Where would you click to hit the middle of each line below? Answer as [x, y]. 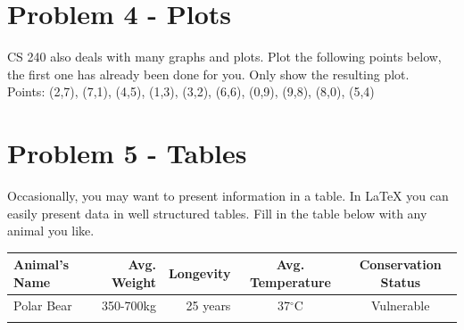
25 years [208, 305]
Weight [134, 281]
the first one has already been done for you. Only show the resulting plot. [208, 74]
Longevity [200, 273]
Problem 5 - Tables [127, 153]
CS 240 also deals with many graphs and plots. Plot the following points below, [224, 57]
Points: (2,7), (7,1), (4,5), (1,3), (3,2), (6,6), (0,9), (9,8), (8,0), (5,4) [191, 91]
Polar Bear [43, 305]
